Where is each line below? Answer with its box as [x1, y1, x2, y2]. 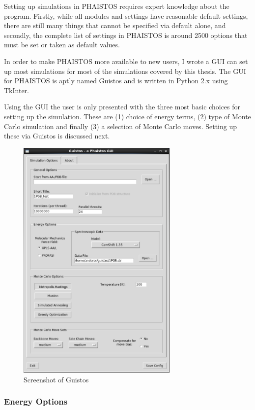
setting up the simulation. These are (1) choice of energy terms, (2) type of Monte [4, 111, 251, 121]
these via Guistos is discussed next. [4, 131, 110, 141]
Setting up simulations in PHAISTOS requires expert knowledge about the [4, 1, 229, 11]
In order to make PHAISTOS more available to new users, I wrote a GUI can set [4, 56, 248, 66]
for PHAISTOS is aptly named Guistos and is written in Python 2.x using [4, 75, 228, 86]
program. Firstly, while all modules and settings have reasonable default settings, [4, 10, 248, 21]
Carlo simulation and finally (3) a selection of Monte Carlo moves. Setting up [4, 121, 237, 131]
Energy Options [4, 395, 68, 408]
